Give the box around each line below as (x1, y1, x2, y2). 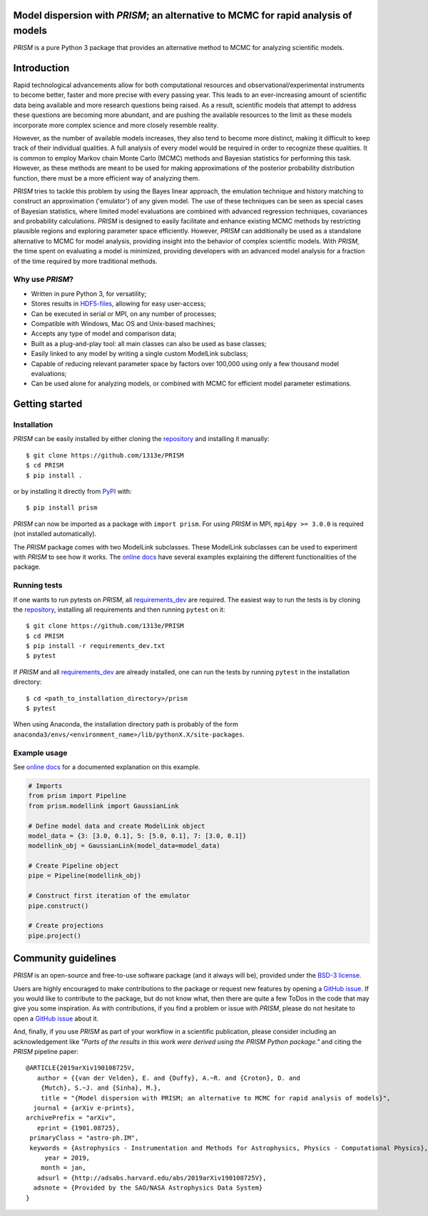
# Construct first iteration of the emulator (28, 892, 190, 900)
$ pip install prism (26, 504, 98, 512)
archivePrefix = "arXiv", (26, 1114, 117, 1122)
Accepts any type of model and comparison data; (31, 329, 177, 338)
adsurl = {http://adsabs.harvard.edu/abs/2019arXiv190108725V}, (36, 1174, 267, 1182)
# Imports (28, 781, 63, 790)
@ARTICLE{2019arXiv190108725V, (26, 1064, 136, 1072)
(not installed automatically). (13, 530, 97, 538)
